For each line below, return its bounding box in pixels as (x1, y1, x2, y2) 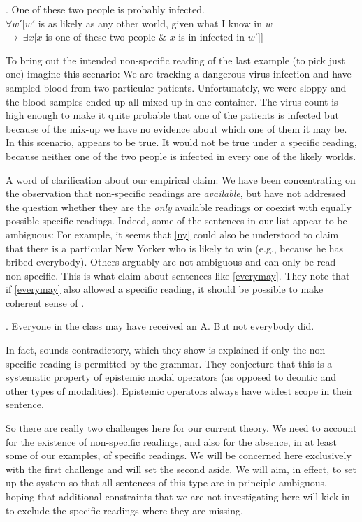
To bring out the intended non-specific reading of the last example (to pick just (6, 52, 345, 67)
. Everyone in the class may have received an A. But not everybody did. (6, 319, 314, 333)
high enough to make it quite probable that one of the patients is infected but (6, 108, 339, 122)
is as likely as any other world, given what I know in (38, 15, 263, 30)
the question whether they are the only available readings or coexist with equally (6, 199, 352, 214)
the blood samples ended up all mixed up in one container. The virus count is (6, 94, 338, 108)
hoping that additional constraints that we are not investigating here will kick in (6, 489, 350, 503)
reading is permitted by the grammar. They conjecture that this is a (39, 356, 333, 370)
